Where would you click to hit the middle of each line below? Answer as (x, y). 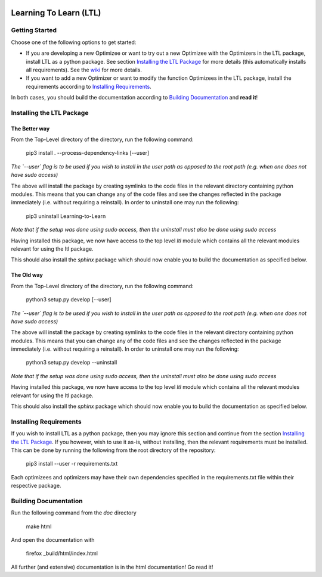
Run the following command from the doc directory (74, 513)
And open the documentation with (53, 540)
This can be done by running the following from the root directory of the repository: (113, 450)
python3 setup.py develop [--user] (69, 300)
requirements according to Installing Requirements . (89, 86)
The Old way (27, 275)
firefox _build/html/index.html (62, 553)
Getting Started (34, 30)
